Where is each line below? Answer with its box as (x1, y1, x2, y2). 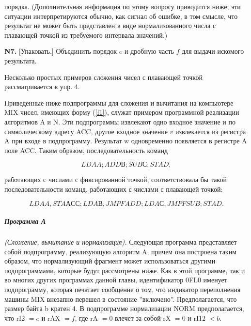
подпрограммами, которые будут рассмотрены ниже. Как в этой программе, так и (4, 265, 245, 275)
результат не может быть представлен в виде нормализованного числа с (4, 20, 216, 31)
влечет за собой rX (115, 312, 171, 323)
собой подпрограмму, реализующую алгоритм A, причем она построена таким (4, 246, 237, 256)
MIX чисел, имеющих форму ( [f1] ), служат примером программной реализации (4, 107, 239, 117)
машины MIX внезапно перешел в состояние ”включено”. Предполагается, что (4, 294, 237, 304)
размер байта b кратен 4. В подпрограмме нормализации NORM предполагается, (4, 303, 244, 313)
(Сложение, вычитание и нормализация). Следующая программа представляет (4, 237, 237, 247)
